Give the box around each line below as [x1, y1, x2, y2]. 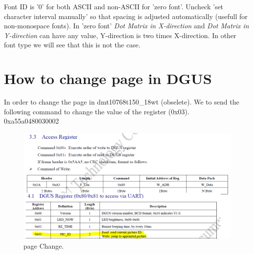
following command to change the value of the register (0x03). [4, 106, 190, 116]
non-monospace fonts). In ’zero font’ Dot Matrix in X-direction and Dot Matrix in [4, 21, 249, 31]
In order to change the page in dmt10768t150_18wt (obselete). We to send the [4, 97, 239, 107]
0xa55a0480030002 [4, 116, 59, 126]
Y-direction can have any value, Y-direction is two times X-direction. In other [4, 30, 236, 40]
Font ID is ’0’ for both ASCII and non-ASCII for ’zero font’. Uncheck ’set [4, 1, 224, 11]
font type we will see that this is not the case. [4, 40, 141, 50]
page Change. [23, 240, 64, 251]
